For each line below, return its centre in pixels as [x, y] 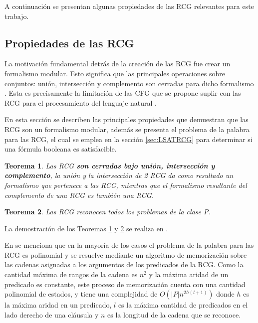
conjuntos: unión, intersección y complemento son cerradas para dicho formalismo [129, 83]
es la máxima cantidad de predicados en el [183, 305]
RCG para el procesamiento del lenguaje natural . [81, 102]
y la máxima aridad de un [189, 274]
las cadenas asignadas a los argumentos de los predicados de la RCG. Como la [124, 264]
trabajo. [17, 16]
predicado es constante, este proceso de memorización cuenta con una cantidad [125, 284]
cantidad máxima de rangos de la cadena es [71, 274]
